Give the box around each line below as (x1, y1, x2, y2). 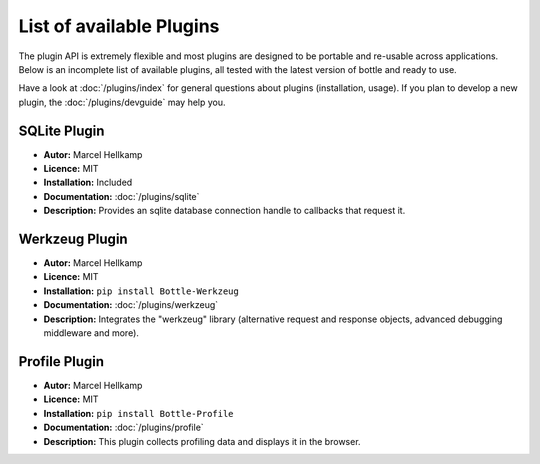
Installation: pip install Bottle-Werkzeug (43, 285, 239, 297)
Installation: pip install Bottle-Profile (43, 407, 234, 419)
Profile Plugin (18, 353, 105, 370)
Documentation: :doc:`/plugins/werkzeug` (43, 299, 219, 311)
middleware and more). (43, 327, 140, 339)
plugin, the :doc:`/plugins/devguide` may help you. (18, 96, 226, 108)
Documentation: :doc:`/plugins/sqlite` (43, 190, 200, 202)
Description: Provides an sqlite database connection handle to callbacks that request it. (43, 205, 406, 217)
